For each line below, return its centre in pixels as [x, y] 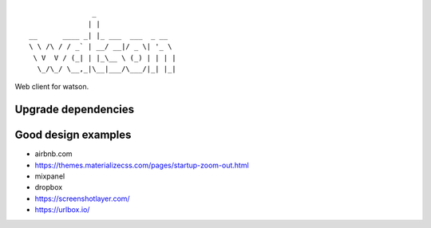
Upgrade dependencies [75, 110]
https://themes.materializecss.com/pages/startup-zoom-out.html [142, 165]
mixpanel [50, 176]
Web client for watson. [52, 87]
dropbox [49, 187]
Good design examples [73, 135]
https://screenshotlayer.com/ [83, 199]
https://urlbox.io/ [62, 210]
